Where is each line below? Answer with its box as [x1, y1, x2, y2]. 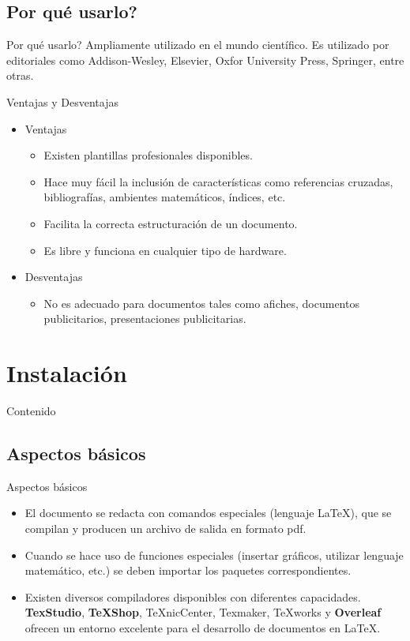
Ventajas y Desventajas [6, 93, 118, 110]
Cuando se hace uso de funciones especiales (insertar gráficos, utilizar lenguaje [24, 546, 404, 563]
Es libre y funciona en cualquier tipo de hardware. [43, 242, 287, 258]
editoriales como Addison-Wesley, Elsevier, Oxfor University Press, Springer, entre [6, 51, 404, 68]
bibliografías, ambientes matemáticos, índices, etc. [43, 189, 286, 205]
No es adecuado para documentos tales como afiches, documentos [43, 294, 359, 311]
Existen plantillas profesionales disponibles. [43, 147, 253, 163]
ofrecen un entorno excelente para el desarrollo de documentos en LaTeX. [24, 620, 381, 635]
